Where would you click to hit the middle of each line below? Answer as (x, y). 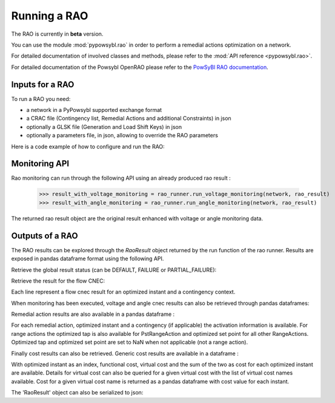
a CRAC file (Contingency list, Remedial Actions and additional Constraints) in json (129, 119)
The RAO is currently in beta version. (57, 34)
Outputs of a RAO (45, 236)
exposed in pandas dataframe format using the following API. (88, 259)
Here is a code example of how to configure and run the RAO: (88, 146)
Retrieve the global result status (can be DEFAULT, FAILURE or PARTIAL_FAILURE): (114, 270)
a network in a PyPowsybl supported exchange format (94, 110)
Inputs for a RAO (43, 84)
